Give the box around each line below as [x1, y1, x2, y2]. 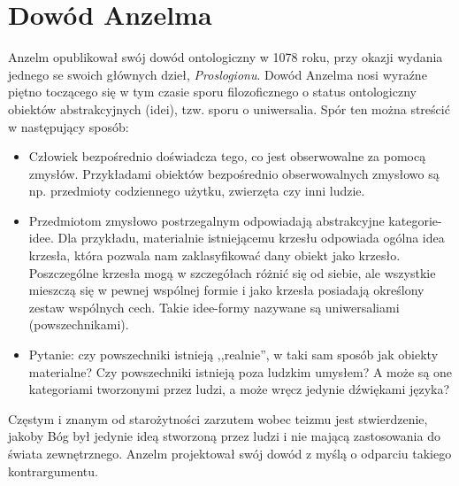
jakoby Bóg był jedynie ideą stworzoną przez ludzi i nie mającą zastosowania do [8, 427, 440, 445]
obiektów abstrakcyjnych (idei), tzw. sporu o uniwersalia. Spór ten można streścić [8, 99, 450, 118]
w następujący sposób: [8, 117, 129, 135]
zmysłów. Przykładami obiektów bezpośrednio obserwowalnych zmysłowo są [28, 164, 440, 182]
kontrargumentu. [8, 461, 98, 480]
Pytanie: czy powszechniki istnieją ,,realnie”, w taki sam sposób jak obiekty [28, 345, 439, 364]
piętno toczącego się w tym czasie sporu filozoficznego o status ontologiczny [8, 82, 417, 101]
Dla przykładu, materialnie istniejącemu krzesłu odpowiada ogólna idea [57, 228, 445, 247]
